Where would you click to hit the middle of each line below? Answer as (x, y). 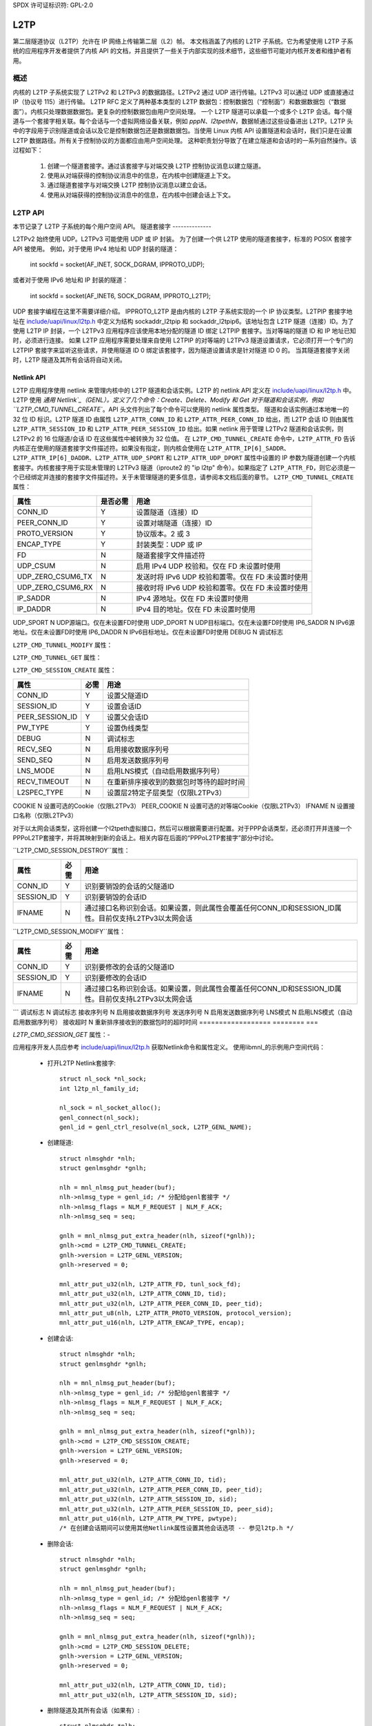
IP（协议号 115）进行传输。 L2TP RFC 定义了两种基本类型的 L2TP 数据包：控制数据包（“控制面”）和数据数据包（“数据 (179, 102)
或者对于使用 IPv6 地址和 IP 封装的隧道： (71, 280)
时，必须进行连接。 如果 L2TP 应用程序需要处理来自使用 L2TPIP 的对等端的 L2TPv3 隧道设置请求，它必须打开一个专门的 (183, 340)
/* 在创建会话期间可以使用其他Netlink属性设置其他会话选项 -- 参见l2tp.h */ (177, 1528)
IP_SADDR (34, 598)
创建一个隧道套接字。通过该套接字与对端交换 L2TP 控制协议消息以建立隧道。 (156, 166)
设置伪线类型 (128, 728)
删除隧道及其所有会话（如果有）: (94, 1710)
